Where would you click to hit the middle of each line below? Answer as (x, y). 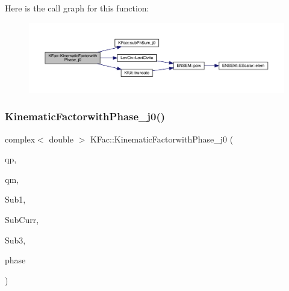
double (61, 139)
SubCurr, (22, 219)
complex (20, 139)
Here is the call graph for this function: (77, 8)
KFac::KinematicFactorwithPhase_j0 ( (162, 139)
